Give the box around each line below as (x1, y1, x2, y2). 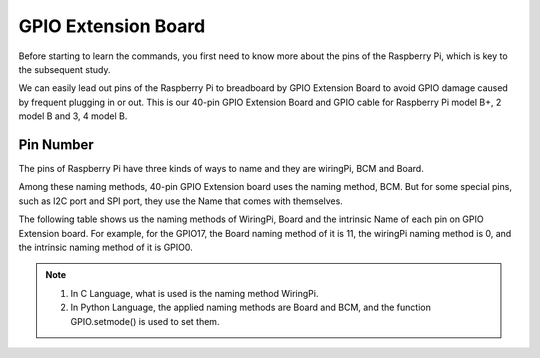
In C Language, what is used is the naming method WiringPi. (70, 287, 319, 299)
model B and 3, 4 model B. (18, 110, 128, 122)
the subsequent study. (18, 63, 111, 75)
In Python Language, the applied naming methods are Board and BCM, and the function (70, 301, 432, 314)
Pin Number (18, 136, 94, 153)
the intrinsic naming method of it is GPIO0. (18, 241, 194, 253)
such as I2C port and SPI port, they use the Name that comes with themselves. (18, 195, 344, 207)
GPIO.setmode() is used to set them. (70, 315, 220, 327)
